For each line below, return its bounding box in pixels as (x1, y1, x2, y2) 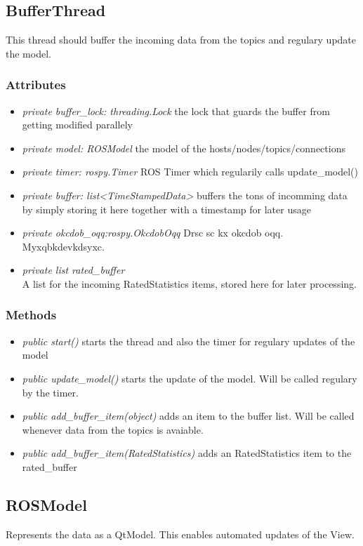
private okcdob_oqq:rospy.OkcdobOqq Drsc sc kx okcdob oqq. (22, 225, 284, 240)
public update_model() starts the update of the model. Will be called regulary (22, 371, 357, 385)
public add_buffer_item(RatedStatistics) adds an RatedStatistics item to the (22, 446, 352, 460)
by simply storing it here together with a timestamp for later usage (22, 201, 311, 216)
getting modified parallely (22, 117, 133, 132)
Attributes (6, 76, 66, 93)
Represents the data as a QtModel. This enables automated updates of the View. (6, 526, 355, 541)
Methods (6, 306, 57, 324)
